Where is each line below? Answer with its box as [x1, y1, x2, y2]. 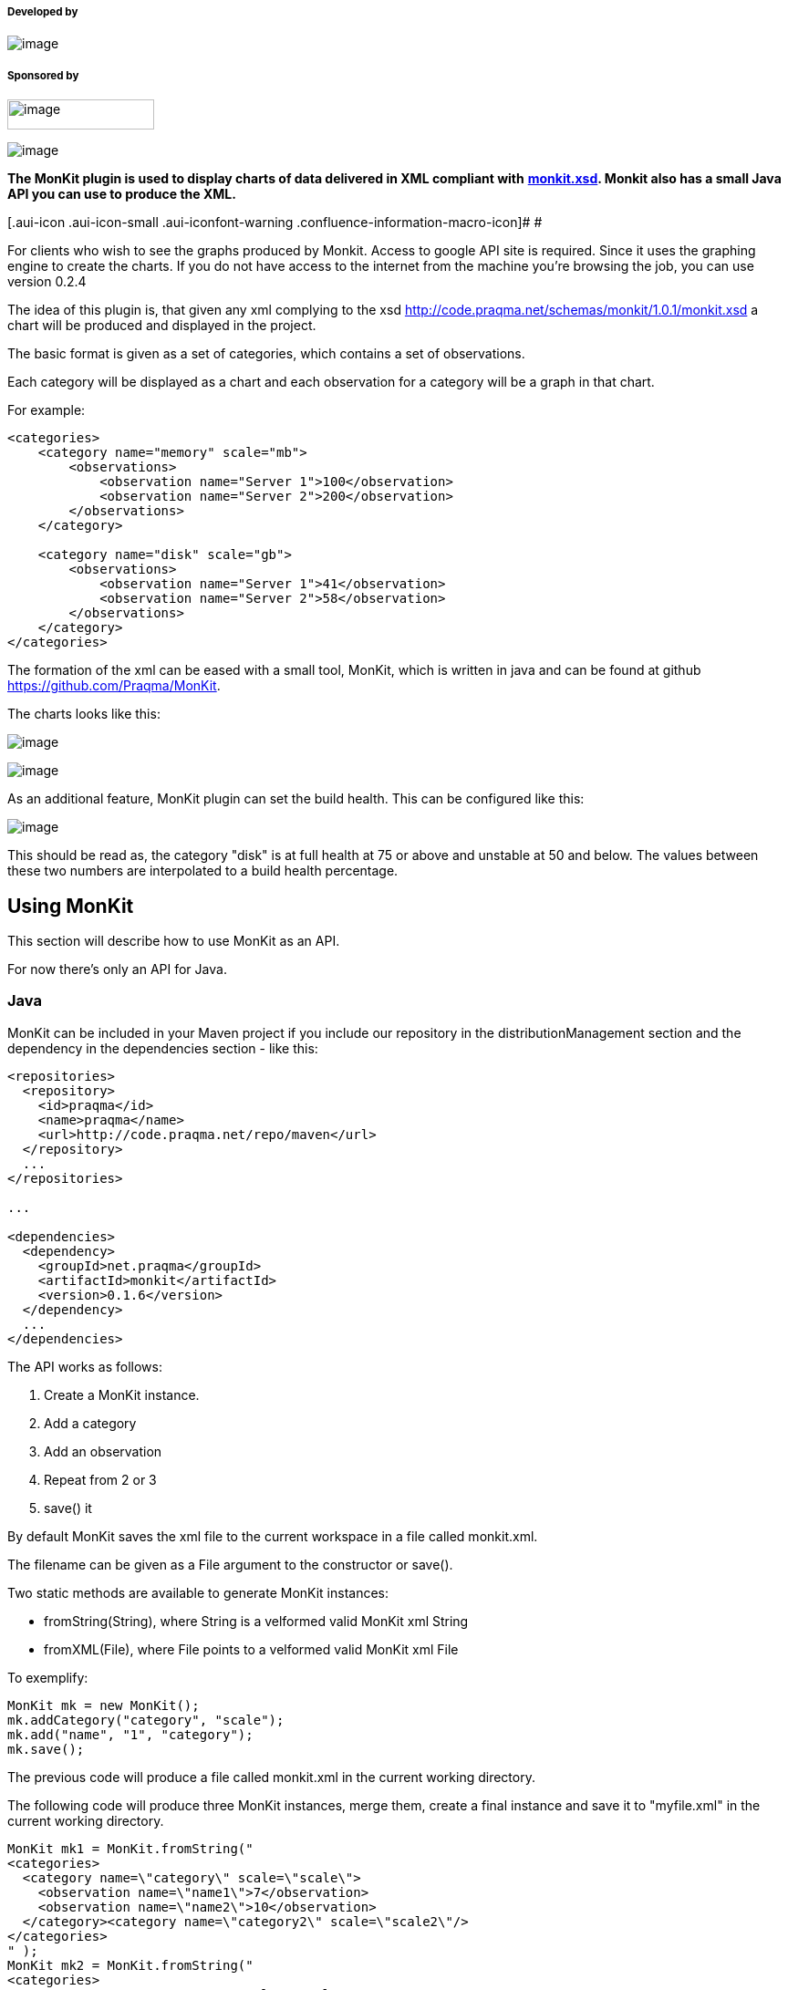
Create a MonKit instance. [44, 1386, 200, 1403]
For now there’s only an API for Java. [7, 961, 227, 978]
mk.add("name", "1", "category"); [7, 1726, 254, 1742]
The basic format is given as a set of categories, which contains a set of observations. [7, 346, 525, 362]
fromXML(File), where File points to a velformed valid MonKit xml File [44, 1641, 459, 1657]
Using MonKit [7, 894, 134, 917]
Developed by [7, 5, 78, 18]
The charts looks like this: [7, 706, 161, 722]
